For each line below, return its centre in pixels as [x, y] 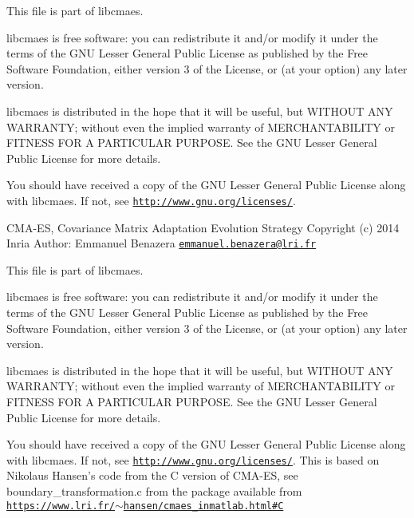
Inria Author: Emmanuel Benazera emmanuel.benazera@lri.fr [162, 243]
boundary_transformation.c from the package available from [154, 491]
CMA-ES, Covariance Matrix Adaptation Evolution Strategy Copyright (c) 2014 [203, 227]
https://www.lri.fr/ [61, 506]
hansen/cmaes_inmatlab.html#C [203, 506]
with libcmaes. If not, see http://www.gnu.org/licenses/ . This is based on [193, 459]
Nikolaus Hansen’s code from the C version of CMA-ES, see [152, 475]
